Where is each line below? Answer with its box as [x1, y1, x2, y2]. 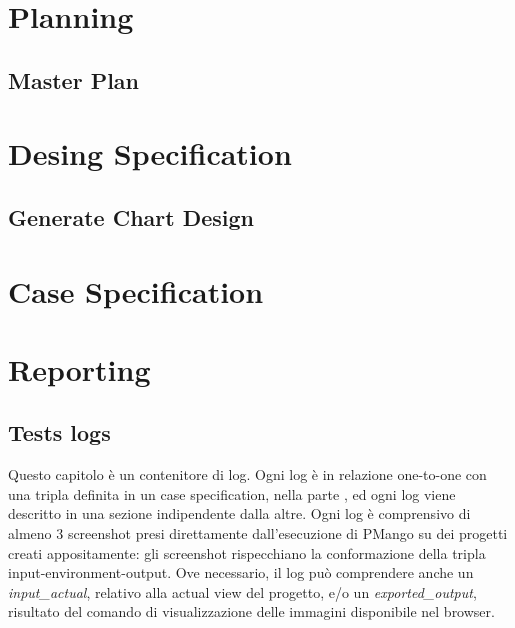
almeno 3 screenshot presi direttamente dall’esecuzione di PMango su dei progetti [8, 523, 508, 544]
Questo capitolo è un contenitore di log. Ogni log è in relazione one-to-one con [8, 464, 487, 485]
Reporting [8, 348, 151, 389]
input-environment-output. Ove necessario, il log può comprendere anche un [8, 562, 474, 583]
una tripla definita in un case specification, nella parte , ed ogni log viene [8, 483, 456, 504]
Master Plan [8, 64, 140, 95]
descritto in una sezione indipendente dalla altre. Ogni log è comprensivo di [8, 503, 471, 524]
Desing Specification [8, 133, 292, 174]
